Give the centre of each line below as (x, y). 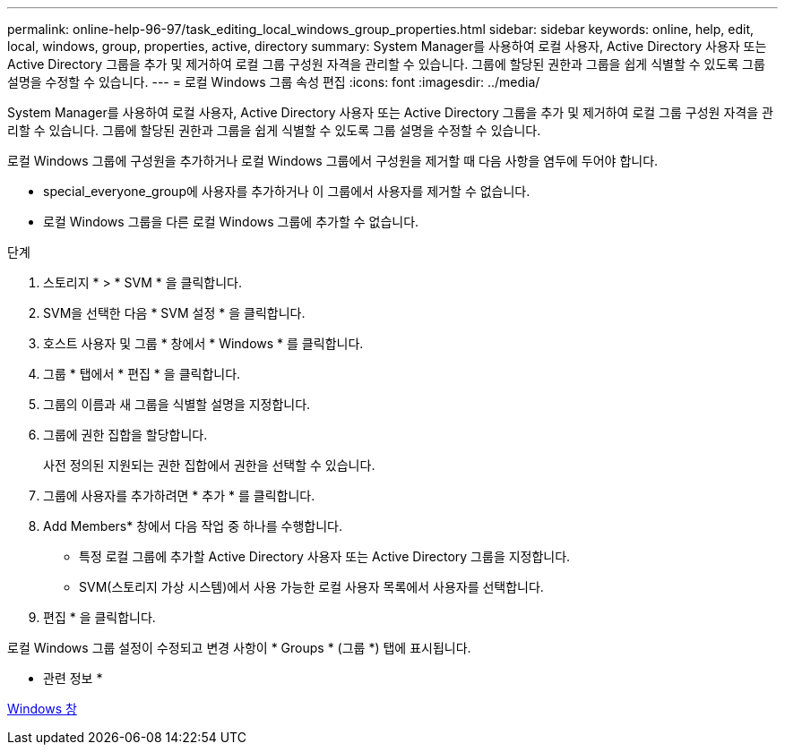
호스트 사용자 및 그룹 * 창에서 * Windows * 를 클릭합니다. (203, 343)
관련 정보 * (73, 678)
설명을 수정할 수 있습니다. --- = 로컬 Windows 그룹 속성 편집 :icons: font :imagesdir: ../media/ (274, 82)
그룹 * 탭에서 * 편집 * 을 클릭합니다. (142, 374)
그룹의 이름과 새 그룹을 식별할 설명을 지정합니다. (177, 404)
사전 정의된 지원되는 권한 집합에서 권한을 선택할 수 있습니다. (209, 465)
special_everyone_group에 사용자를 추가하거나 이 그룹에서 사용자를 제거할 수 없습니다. (287, 191)
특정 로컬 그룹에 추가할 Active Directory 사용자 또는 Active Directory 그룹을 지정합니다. (325, 556)
